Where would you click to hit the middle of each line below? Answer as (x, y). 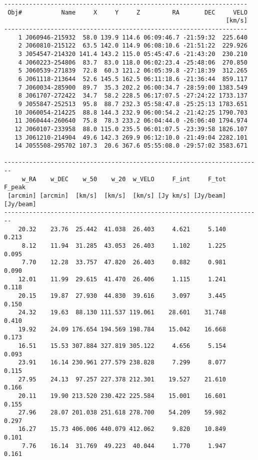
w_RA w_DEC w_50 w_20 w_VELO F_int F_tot (124, 179)
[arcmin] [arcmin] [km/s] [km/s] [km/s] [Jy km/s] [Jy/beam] (117, 196)
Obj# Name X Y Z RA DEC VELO (127, 12)
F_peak (15, 187)
